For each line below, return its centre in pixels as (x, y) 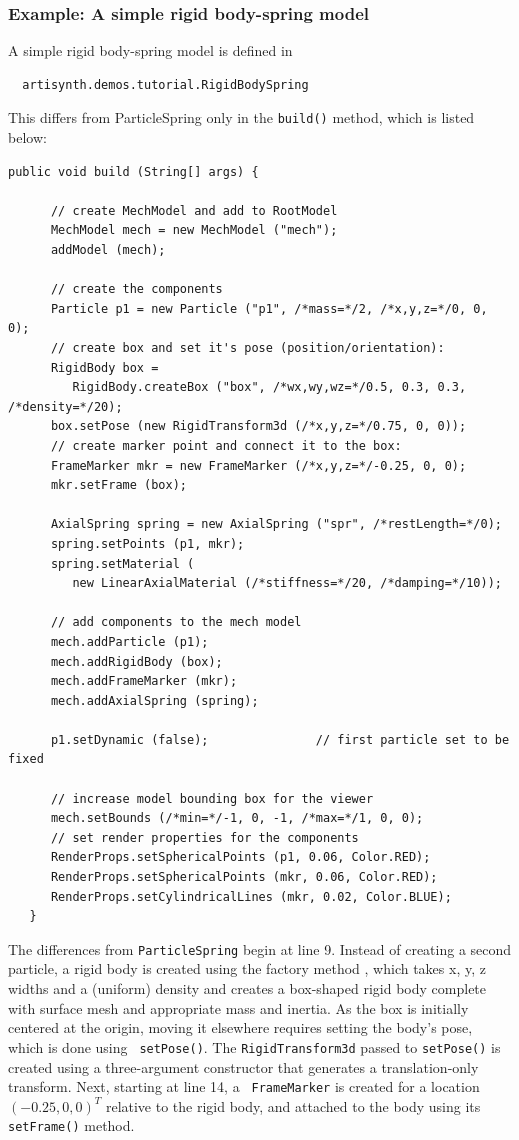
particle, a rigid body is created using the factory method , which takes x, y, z (247, 968)
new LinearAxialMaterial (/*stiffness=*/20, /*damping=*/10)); (287, 583)
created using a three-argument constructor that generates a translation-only (243, 1066)
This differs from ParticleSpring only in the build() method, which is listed (241, 117)
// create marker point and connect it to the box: (226, 445)
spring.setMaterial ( (122, 563)
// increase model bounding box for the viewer (212, 798)
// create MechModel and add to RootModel (194, 210)
